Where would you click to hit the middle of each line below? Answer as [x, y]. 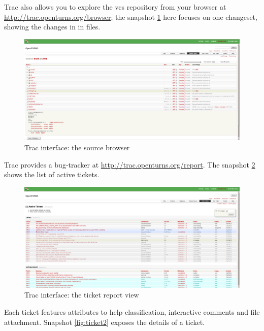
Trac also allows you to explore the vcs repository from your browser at [115, 7]
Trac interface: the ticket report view [82, 295]
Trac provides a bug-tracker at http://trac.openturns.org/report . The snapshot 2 [130, 164]
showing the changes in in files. [52, 27]
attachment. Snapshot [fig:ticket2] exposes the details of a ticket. [105, 322]
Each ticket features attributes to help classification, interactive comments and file [132, 312]
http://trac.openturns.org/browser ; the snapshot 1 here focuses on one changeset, [131, 16]
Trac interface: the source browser [77, 147]
